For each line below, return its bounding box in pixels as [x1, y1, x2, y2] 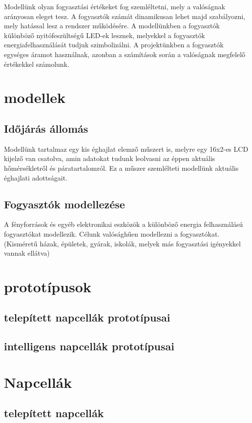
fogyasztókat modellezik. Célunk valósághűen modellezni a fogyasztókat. [4, 228, 220, 239]
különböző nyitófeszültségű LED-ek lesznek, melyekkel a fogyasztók [4, 30, 205, 40]
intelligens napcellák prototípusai [4, 339, 174, 354]
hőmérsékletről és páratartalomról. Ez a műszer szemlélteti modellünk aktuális [4, 162, 239, 173]
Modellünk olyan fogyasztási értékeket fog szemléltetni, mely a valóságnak [4, 1, 225, 11]
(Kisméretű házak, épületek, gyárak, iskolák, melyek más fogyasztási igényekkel [4, 238, 241, 248]
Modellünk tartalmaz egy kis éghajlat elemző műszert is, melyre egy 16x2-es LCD [4, 143, 249, 154]
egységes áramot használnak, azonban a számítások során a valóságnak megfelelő [4, 49, 246, 59]
